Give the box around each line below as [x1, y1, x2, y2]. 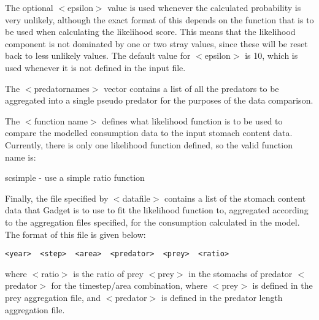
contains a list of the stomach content [164, 191, 306, 204]
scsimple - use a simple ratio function [5, 171, 145, 184]
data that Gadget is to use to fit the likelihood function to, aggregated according [5, 204, 309, 216]
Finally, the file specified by [5, 191, 109, 204]
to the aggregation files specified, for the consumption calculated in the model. [5, 215, 300, 228]
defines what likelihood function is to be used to [102, 114, 283, 127]
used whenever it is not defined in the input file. [5, 61, 186, 74]
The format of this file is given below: [5, 227, 146, 240]
